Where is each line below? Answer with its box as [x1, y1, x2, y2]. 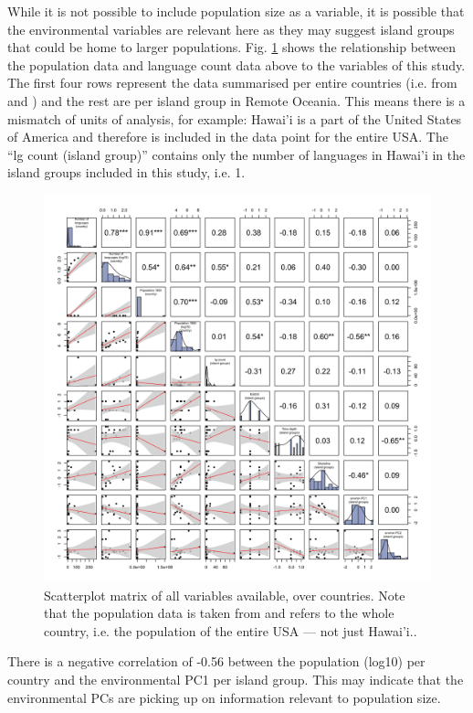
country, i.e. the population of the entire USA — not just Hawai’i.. [44, 621, 417, 640]
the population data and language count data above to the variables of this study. [7, 55, 466, 74]
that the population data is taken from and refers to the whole [44, 603, 394, 623]
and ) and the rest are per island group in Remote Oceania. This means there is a [7, 90, 466, 110]
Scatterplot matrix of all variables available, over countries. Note [44, 585, 405, 604]
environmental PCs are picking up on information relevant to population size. [7, 687, 441, 707]
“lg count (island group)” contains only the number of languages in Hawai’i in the [7, 144, 466, 164]
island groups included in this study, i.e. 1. [7, 163, 246, 182]
